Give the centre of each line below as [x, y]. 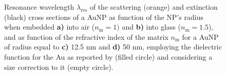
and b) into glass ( [151, 27]
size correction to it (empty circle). [59, 67]
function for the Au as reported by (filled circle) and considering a [108, 56]
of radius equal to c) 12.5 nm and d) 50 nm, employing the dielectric [113, 47]
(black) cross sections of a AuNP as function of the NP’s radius [104, 17]
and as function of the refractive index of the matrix [86, 36]
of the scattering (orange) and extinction [154, 7]
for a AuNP [200, 36]
